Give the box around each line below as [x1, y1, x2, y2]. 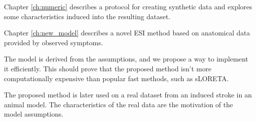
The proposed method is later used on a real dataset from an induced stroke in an [4, 90, 252, 100]
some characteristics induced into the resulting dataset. [4, 11, 171, 21]
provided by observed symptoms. [4, 37, 103, 47]
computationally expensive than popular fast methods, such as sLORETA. [4, 73, 229, 83]
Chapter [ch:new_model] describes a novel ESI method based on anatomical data [4, 28, 250, 38]
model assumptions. [4, 109, 64, 119]
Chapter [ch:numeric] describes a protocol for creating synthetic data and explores [4, 1, 253, 11]
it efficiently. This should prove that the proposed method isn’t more [4, 63, 212, 73]
